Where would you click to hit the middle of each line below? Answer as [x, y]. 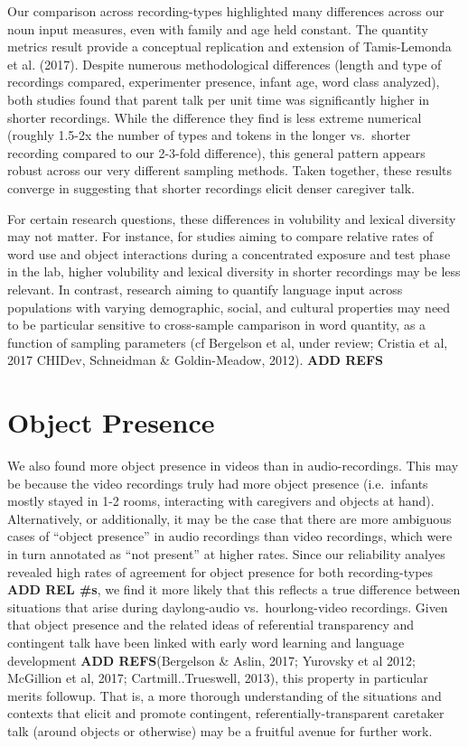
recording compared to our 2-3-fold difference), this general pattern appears [216, 152]
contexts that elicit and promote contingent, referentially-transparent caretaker [226, 713]
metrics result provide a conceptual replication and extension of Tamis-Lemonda [229, 47]
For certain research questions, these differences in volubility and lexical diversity [232, 218]
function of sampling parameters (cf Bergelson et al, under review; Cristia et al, [228, 342]
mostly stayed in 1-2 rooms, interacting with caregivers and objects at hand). [221, 501]
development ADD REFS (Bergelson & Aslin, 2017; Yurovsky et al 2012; [211, 660]
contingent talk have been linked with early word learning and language [206, 642]
